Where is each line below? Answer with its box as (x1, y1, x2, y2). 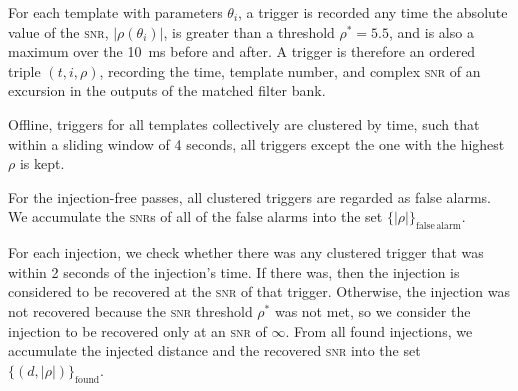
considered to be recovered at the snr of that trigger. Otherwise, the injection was (8, 281, 510, 302)
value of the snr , (8, 21, 109, 42)
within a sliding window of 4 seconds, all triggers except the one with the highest (8, 133, 505, 154)
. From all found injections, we (285, 320, 473, 341)
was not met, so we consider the (274, 300, 471, 321)
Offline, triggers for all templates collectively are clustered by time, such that (8, 113, 480, 134)
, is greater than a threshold (163, 21, 335, 42)
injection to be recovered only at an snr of (8, 320, 267, 341)
